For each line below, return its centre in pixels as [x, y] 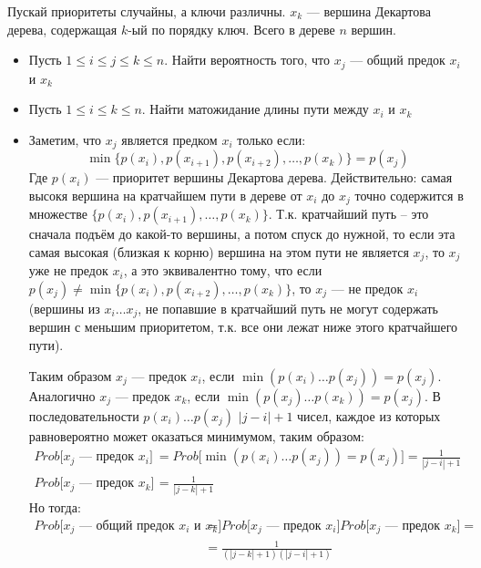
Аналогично [62, 395]
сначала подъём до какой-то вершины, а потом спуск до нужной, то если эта [242, 234]
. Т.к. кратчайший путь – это [348, 214]
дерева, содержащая [62, 29]
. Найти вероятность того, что [247, 60]
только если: [271, 139]
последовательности [84, 415]
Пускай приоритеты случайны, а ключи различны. [147, 11]
